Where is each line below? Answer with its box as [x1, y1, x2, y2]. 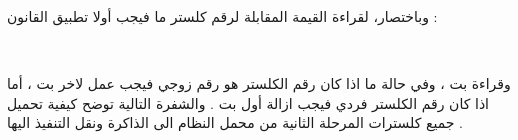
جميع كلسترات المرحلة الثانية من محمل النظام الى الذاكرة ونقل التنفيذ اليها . [7, 112, 463, 133]
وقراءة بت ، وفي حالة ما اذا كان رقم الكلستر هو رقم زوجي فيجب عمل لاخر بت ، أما [7, 73, 511, 94]
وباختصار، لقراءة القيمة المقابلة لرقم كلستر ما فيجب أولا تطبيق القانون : [7, 6, 438, 26]
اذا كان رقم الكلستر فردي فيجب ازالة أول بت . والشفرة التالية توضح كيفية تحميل [7, 92, 490, 113]
